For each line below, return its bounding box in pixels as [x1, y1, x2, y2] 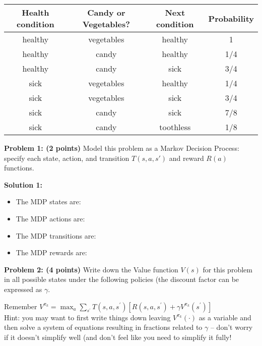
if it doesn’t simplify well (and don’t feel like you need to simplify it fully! [4, 331, 232, 342]
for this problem [203, 264, 252, 274]
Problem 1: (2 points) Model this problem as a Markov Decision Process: [4, 143, 239, 153]
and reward [169, 152, 204, 163]
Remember [4, 301, 37, 311]
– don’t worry [210, 322, 253, 332]
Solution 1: [4, 179, 43, 190]
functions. [4, 162, 34, 173]
